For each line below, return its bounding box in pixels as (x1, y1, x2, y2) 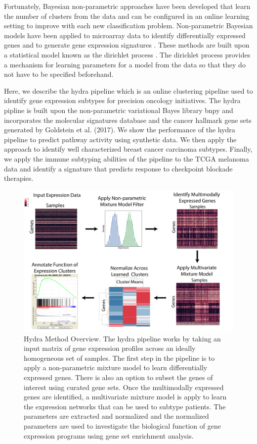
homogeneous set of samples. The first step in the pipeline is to (24, 352, 215, 363)
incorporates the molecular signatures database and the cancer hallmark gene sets (4, 114, 252, 125)
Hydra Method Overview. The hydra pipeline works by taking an (24, 333, 221, 343)
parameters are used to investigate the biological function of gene (24, 420, 221, 431)
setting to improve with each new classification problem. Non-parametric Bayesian (4, 20, 253, 31)
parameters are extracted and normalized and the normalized (24, 411, 209, 421)
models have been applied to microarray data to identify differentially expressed (4, 30, 246, 40)
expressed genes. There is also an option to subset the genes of (24, 372, 213, 382)
